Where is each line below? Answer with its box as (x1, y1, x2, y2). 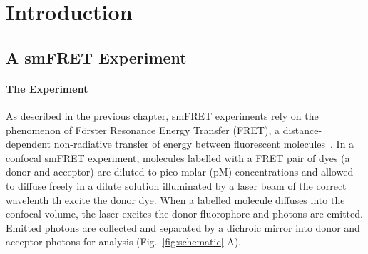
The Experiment (6, 81, 88, 96)
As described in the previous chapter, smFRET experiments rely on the (6, 108, 319, 123)
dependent (6, 136, 51, 151)
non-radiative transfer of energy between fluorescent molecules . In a (53, 136, 354, 151)
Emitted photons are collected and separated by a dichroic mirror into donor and (6, 220, 360, 235)
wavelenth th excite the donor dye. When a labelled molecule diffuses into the (6, 192, 345, 207)
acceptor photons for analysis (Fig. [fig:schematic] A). (6, 234, 241, 249)
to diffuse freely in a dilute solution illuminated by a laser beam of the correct (6, 178, 347, 193)
